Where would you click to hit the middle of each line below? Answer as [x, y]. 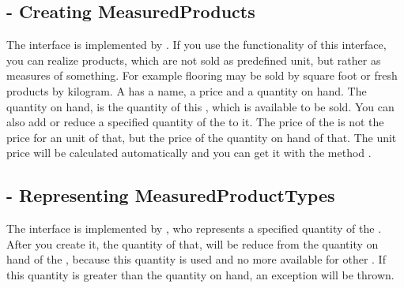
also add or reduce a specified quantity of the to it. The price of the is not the [195, 122]
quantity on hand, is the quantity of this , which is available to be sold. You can [200, 106]
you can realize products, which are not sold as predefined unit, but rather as [194, 60]
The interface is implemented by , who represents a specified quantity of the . [194, 228]
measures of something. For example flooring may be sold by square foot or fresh [202, 75]
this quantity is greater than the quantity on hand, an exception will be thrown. [200, 274]
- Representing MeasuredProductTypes [171, 195]
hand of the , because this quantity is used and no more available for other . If [196, 259]
